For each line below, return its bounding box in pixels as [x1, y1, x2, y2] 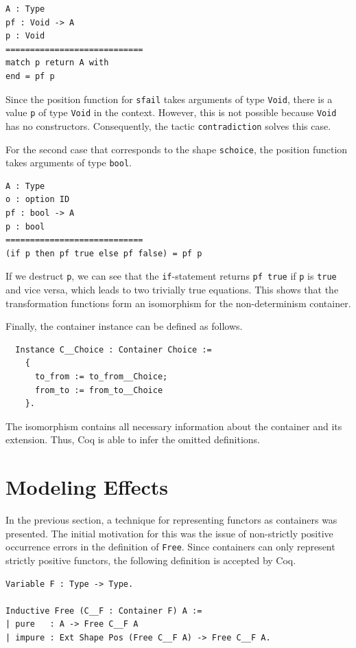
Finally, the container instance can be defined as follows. [5, 319, 243, 333]
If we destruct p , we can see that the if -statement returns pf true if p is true [5, 269, 337, 283]
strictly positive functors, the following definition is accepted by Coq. [5, 552, 296, 567]
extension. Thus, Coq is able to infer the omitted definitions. [5, 432, 260, 447]
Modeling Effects [5, 473, 169, 501]
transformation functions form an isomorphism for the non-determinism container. [5, 295, 351, 310]
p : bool [5, 221, 45, 232]
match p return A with [5, 58, 109, 68]
